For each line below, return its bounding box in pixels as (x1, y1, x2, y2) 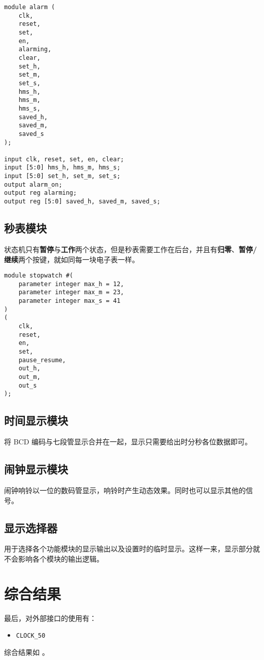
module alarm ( (4, 4, 55, 11)
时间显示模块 (4, 412, 68, 428)
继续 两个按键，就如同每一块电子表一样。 (4, 254, 139, 264)
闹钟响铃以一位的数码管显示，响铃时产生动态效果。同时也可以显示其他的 (4, 484, 246, 495)
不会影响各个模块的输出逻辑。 (4, 553, 104, 564)
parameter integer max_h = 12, (18, 280, 124, 288)
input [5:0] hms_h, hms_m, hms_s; (4, 164, 121, 171)
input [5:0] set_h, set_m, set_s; (4, 172, 121, 180)
